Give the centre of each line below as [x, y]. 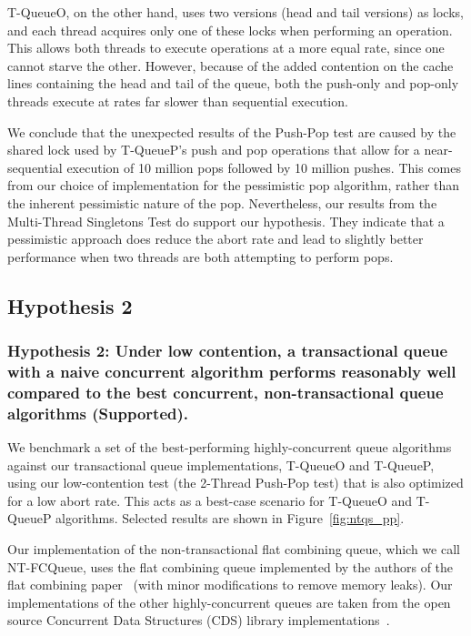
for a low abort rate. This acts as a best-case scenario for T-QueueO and [210, 500]
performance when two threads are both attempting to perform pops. [200, 256]
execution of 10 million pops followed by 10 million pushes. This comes [264, 167]
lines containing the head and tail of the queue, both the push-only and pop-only [233, 83]
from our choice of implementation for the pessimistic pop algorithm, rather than [234, 185]
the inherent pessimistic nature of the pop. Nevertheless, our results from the [222, 202]
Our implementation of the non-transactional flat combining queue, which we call [234, 549]
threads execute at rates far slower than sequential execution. [178, 101]
